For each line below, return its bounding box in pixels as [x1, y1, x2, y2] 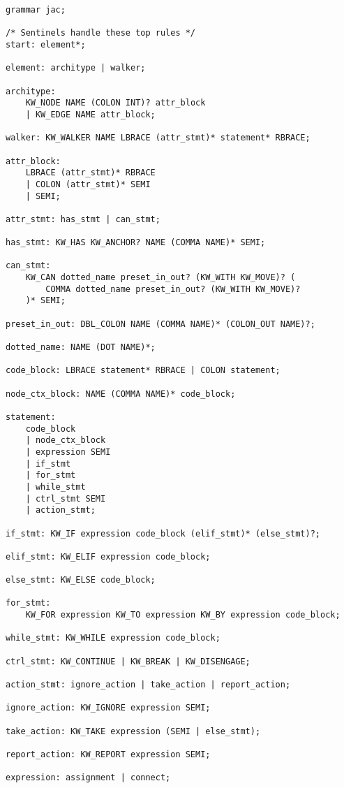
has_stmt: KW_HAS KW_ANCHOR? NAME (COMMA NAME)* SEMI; [6, 238, 266, 248]
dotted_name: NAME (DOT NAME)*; [6, 342, 156, 353]
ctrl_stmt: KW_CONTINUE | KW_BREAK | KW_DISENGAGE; [6, 656, 250, 666]
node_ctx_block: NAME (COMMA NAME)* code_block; [6, 388, 236, 399]
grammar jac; [6, 5, 66, 15]
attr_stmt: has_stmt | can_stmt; [6, 214, 160, 224]
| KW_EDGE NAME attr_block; [25, 109, 156, 119]
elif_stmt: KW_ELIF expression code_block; [6, 551, 211, 562]
